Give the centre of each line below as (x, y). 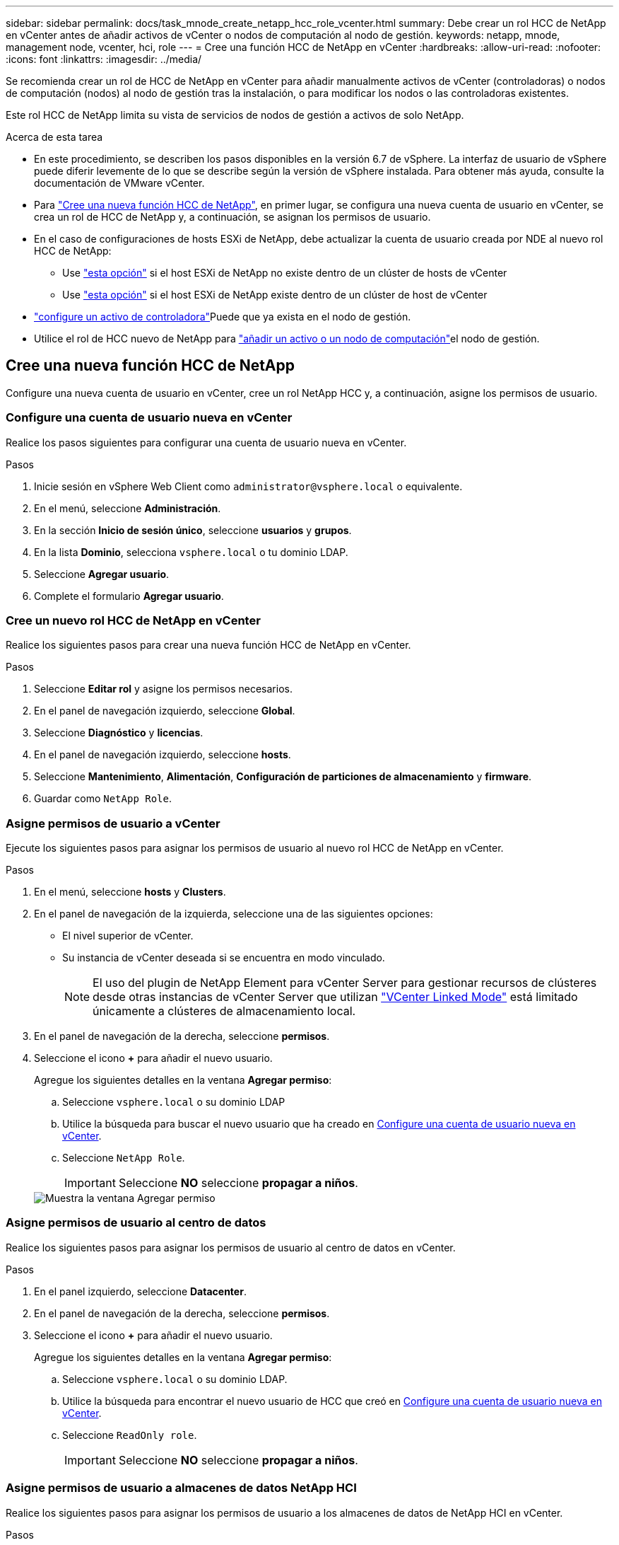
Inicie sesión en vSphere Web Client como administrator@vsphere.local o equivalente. (248, 486)
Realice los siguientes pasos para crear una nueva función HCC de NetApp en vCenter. (208, 645)
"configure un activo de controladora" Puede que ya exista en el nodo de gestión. (223, 317)
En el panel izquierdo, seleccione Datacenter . (140, 1291)
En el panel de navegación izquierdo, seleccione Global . (165, 711)
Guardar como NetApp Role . (103, 799)
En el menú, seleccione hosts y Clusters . (130, 892)
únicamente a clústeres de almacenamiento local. (224, 1011)
